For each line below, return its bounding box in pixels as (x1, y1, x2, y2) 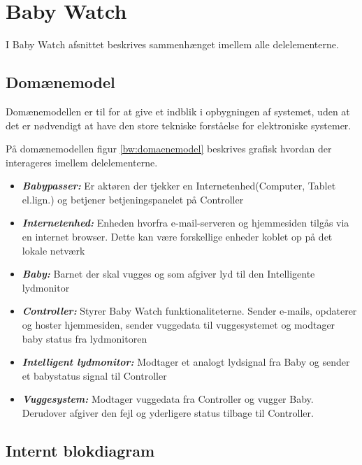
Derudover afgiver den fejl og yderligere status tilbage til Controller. (22, 406, 314, 420)
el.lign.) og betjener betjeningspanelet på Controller (22, 192, 244, 206)
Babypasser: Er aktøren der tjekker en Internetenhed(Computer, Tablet (22, 178, 336, 193)
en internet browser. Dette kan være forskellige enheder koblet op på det (22, 229, 333, 244)
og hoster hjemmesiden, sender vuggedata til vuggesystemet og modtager (22, 317, 335, 332)
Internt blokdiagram (6, 440, 155, 461)
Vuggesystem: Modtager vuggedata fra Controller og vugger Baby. (22, 392, 314, 406)
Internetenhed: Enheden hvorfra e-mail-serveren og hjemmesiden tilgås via (22, 215, 349, 230)
